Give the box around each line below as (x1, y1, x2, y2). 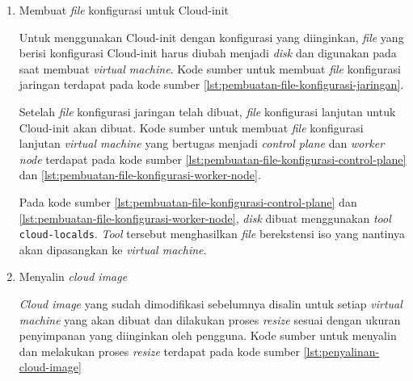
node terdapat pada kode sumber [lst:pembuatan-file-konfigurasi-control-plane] (19, 150, 407, 167)
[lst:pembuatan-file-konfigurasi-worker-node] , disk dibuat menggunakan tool (19, 209, 391, 226)
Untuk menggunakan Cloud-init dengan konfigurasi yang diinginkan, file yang (19, 28, 404, 45)
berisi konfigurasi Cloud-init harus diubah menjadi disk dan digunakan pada (19, 44, 397, 61)
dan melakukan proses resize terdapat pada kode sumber (19, 342, 301, 359)
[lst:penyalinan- (303, 342, 380, 359)
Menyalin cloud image (19, 268, 128, 285)
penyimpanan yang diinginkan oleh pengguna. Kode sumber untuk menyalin (19, 327, 397, 344)
